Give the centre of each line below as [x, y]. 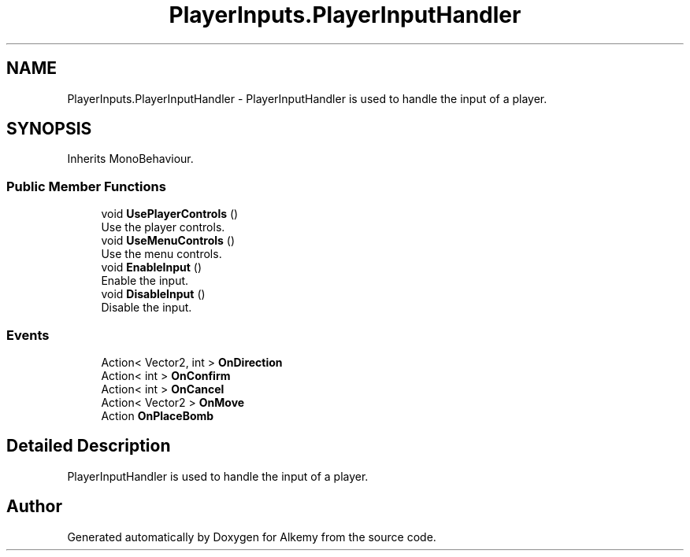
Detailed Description [89, 446]
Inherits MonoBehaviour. [130, 159]
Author [34, 507]
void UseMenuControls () [168, 241]
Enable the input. [145, 281]
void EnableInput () [152, 267]
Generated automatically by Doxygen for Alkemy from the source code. [252, 537]
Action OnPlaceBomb [158, 415]
